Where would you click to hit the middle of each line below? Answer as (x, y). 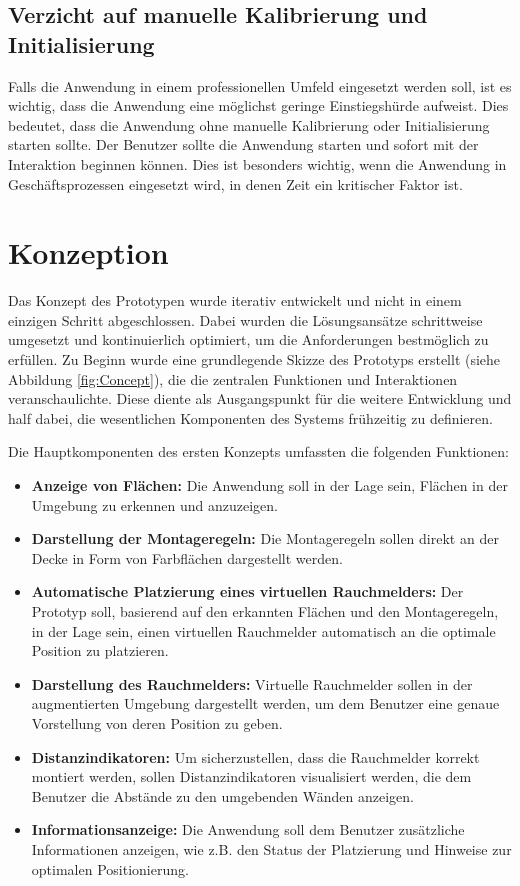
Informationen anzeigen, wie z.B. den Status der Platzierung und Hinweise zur (271, 848)
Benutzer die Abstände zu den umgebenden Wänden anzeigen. (222, 795)
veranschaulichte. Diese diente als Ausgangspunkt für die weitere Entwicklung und (260, 398)
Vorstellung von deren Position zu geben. (157, 722)
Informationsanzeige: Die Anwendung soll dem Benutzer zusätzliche (248, 829)
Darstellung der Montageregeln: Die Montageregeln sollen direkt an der (265, 538)
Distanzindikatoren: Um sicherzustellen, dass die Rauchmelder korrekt (255, 756)
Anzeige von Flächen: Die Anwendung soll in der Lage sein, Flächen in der (269, 485)
